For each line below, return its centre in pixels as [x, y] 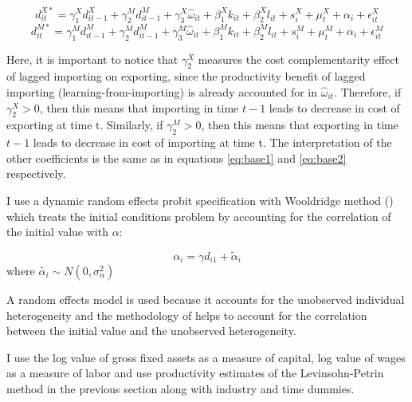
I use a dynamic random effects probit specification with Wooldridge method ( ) [200, 200]
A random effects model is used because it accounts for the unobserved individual [206, 299]
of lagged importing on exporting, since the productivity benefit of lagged [186, 76]
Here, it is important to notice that [92, 59]
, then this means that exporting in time [300, 125]
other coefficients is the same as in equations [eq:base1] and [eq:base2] [177, 158]
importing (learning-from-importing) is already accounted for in [162, 91]
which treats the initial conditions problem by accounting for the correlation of [199, 216]
